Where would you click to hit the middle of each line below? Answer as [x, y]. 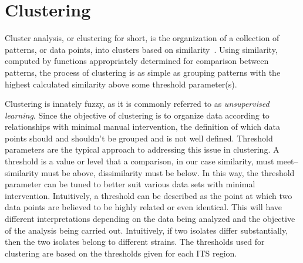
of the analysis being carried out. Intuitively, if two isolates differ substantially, [147, 230]
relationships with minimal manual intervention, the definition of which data [142, 127]
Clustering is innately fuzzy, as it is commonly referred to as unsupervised [137, 104]
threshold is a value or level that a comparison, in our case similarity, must [139, 161]
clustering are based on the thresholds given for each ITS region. [121, 253]
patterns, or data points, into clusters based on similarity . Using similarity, [141, 49]
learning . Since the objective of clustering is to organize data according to [137, 115]
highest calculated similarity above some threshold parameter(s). [121, 84]
